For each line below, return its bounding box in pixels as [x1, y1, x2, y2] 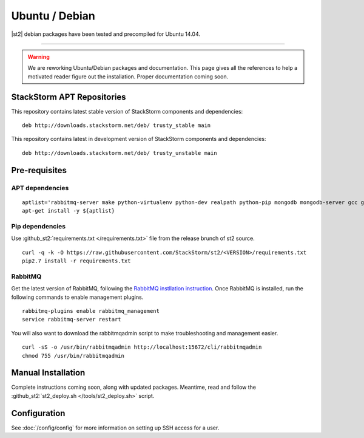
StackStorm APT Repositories [11, 92, 127, 102]
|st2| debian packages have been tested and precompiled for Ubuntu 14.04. [11, 30, 200, 38]
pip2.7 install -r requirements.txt [22, 258, 131, 264]
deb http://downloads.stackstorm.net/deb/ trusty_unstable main [22, 149, 218, 156]
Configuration [11, 408, 66, 419]
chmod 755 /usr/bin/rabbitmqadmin [22, 352, 124, 359]
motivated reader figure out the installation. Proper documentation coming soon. [27, 73, 229, 80]
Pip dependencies [11, 222, 66, 230]
